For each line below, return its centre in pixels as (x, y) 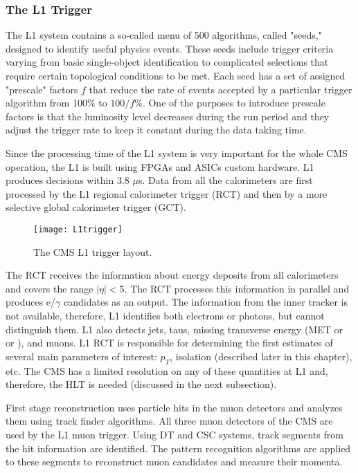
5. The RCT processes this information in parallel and (234, 288)
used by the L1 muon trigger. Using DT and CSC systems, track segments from (174, 434)
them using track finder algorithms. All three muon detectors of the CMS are (169, 421)
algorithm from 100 (46, 103)
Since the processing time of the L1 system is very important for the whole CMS (177, 152)
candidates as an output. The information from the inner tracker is (205, 302)
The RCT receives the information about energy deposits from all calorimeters (172, 275)
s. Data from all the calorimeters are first (225, 180)
